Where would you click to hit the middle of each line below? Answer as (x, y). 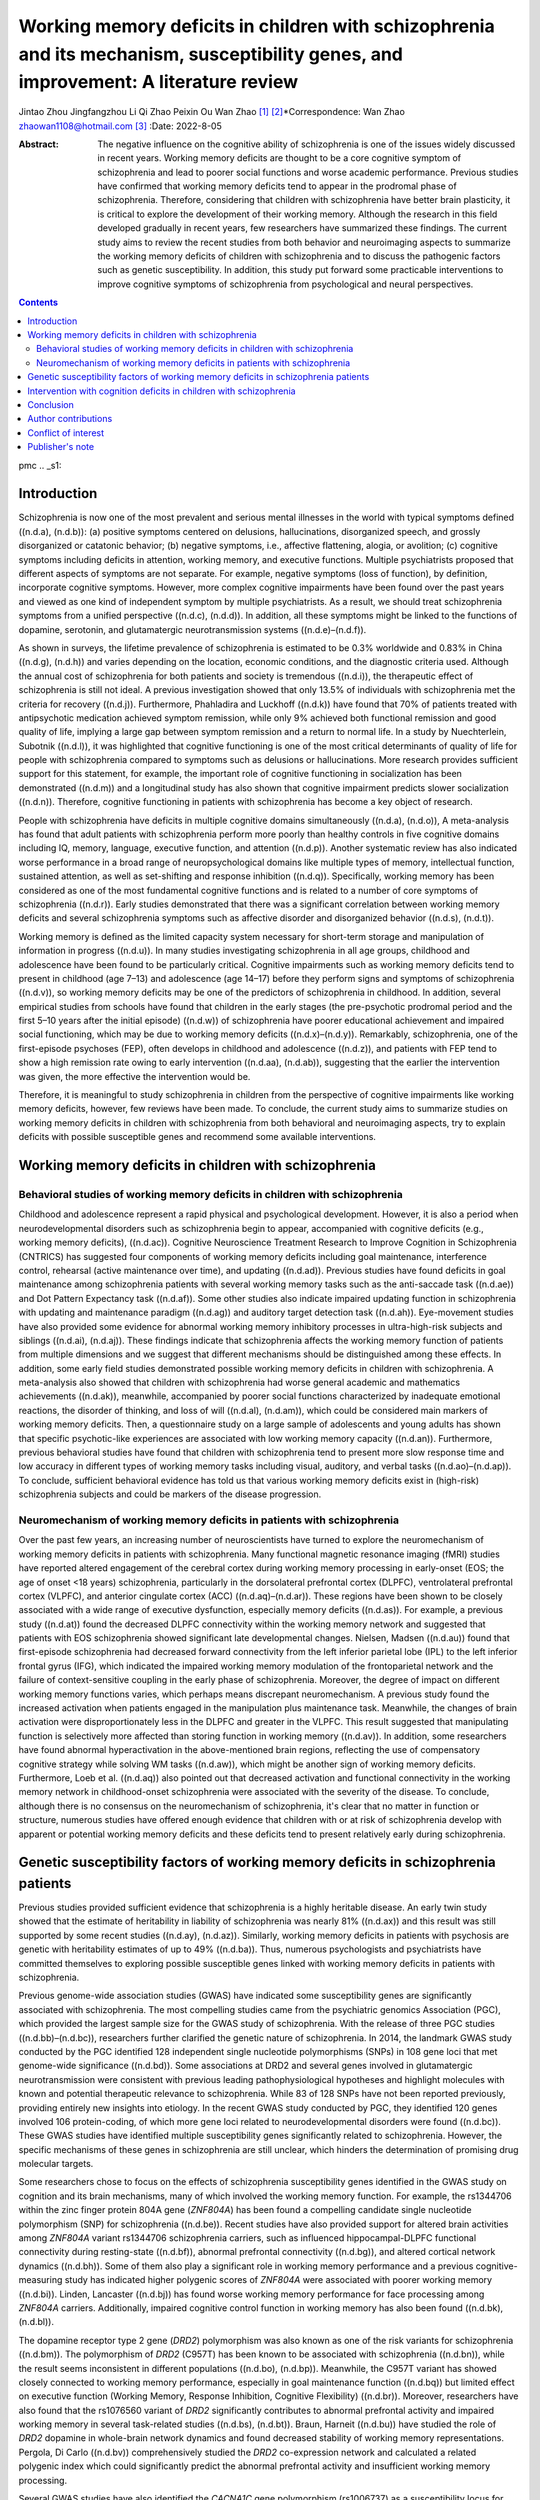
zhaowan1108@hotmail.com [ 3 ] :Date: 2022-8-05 (120, 126)
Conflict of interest (66, 432)
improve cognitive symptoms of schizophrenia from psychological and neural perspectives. (285, 284)
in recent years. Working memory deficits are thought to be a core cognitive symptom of (279, 158)
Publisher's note (61, 447)
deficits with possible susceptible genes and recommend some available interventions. (197, 1137)
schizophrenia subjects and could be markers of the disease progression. (170, 1494)
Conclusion (51, 404)
